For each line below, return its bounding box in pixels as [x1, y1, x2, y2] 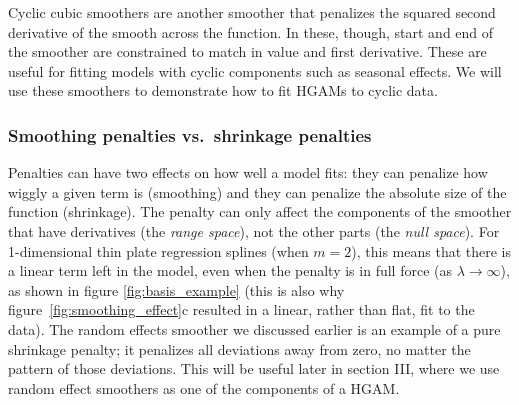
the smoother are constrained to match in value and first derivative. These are [8, 41, 487, 62]
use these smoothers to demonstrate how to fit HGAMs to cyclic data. [8, 80, 438, 101]
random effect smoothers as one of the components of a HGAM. [8, 377, 400, 398]
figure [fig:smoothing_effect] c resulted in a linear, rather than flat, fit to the [8, 299, 475, 320]
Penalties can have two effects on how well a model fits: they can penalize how [8, 162, 488, 183]
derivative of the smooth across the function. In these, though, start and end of [8, 21, 494, 42]
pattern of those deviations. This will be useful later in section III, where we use [8, 358, 500, 379]
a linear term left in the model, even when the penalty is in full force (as [8, 260, 452, 281]
